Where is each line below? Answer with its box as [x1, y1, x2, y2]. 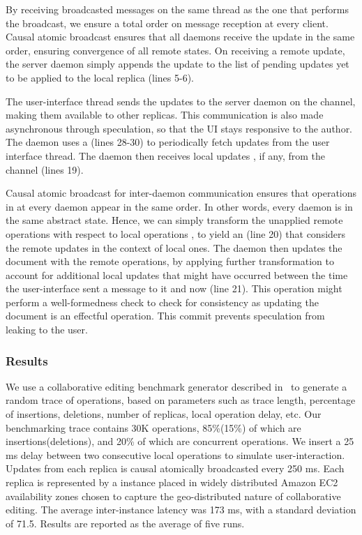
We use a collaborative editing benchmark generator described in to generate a [6, 379, 347, 393]
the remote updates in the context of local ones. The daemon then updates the [6, 240, 342, 255]
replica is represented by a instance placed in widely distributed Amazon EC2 [6, 475, 338, 490]
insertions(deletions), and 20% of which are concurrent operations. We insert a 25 [6, 434, 354, 449]
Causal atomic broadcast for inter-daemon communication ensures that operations [6, 186, 357, 200]
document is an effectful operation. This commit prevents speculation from [6, 308, 325, 323]
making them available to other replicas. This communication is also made [6, 107, 324, 122]
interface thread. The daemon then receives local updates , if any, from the [6, 148, 326, 163]
